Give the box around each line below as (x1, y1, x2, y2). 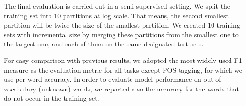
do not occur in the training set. (4, 93, 99, 103)
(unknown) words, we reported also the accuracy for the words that (38, 83, 240, 93)
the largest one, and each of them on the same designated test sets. (4, 39, 204, 49)
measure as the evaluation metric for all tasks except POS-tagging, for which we (4, 64, 243, 75)
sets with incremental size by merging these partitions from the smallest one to (4, 29, 239, 39)
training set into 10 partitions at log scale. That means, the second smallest (4, 10, 229, 20)
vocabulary (4, 83, 36, 93)
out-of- (203, 74, 224, 84)
